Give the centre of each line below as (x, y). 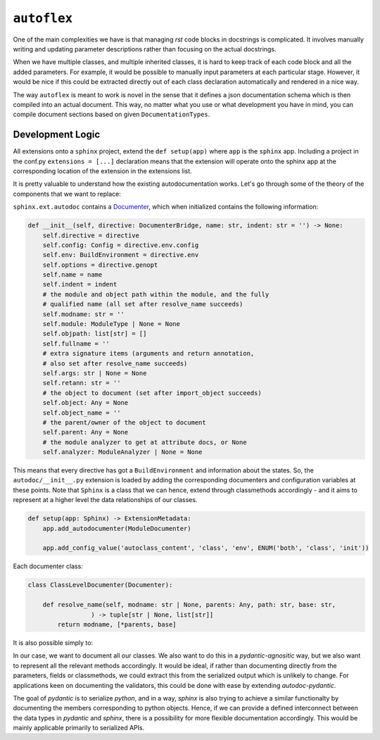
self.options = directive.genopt (100, 265)
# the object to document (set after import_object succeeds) (152, 393)
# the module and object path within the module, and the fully (156, 294)
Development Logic (57, 135)
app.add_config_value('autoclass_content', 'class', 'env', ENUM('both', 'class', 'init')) (206, 548)
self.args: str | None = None (95, 373)
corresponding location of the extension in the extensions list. (103, 171)
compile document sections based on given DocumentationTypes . (112, 114)
